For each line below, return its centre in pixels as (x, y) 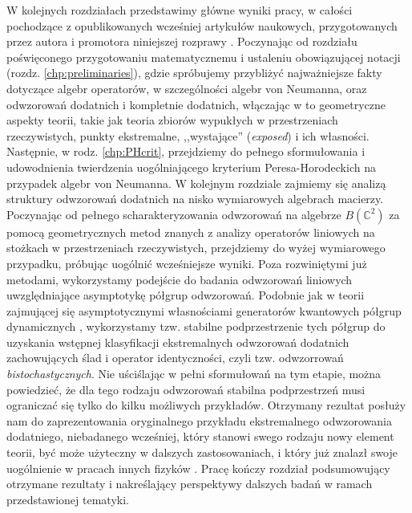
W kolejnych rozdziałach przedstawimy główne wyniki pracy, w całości (180, 10)
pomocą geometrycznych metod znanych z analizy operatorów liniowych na (191, 232)
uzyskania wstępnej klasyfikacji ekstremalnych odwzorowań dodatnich (178, 342)
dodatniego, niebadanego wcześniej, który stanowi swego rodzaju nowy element (200, 436)
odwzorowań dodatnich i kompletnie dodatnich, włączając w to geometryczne (196, 104)
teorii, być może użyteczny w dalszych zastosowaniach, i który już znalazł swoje (202, 452)
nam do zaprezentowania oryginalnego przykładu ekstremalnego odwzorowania (199, 420)
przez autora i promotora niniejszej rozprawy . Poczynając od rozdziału (182, 41)
